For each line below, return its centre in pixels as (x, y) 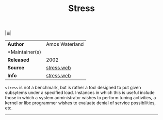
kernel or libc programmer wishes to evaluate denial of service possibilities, (81, 103)
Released (18, 60)
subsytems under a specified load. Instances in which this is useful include (80, 93)
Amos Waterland (65, 44)
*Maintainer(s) (24, 52)
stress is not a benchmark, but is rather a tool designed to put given (73, 88)
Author (16, 44)
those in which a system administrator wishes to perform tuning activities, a (81, 98)
